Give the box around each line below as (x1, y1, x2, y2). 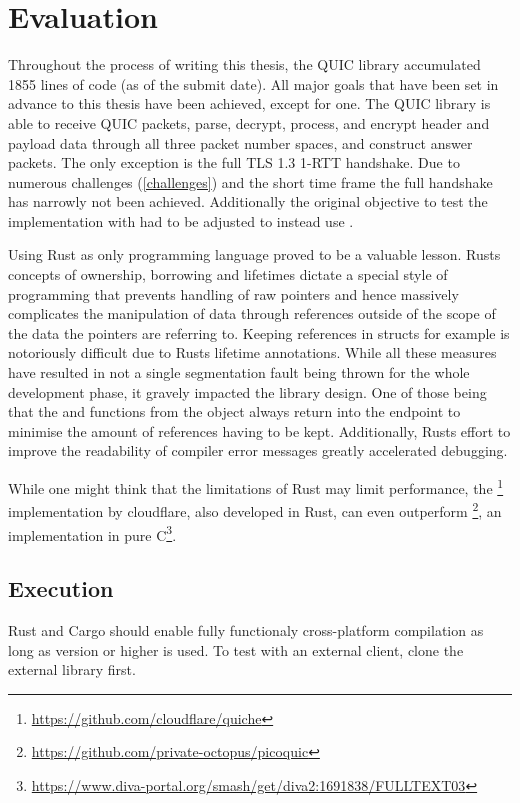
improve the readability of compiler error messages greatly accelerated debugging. (8, 440, 508, 461)
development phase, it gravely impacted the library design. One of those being (8, 381, 487, 402)
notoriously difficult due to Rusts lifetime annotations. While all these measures (8, 342, 497, 363)
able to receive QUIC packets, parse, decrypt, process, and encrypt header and (8, 112, 490, 133)
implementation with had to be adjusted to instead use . (8, 210, 354, 231)
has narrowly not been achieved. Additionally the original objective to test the (8, 191, 488, 212)
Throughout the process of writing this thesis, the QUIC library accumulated (8, 54, 481, 75)
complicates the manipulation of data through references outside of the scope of (8, 303, 496, 324)
